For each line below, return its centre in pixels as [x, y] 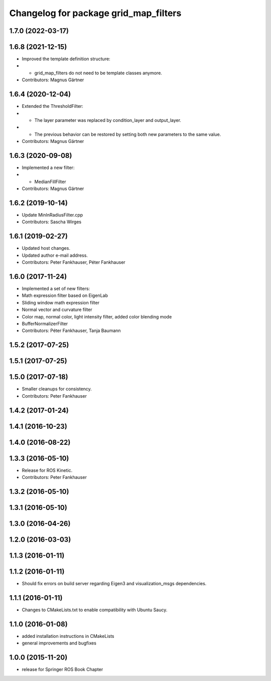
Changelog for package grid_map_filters [95, 13]
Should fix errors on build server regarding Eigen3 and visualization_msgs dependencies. [114, 584]
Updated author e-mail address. [55, 255]
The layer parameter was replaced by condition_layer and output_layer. [108, 120]
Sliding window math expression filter [61, 302]
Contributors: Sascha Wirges [52, 222]
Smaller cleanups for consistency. [57, 389]
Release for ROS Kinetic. [47, 470]
